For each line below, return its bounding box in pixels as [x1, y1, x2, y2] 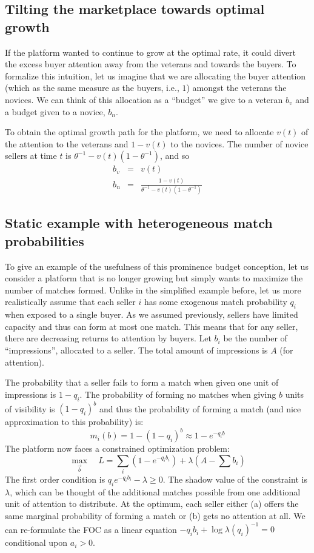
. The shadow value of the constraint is [162, 473, 307, 486]
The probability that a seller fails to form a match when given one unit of [5, 376, 279, 389]
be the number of [223, 332, 287, 344]
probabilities [5, 231, 84, 250]
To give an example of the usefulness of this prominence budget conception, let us [5, 260, 309, 272]
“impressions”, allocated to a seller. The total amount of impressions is [5, 343, 268, 356]
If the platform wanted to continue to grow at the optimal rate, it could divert [5, 45, 296, 58]
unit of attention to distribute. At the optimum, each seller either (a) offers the [5, 497, 299, 510]
